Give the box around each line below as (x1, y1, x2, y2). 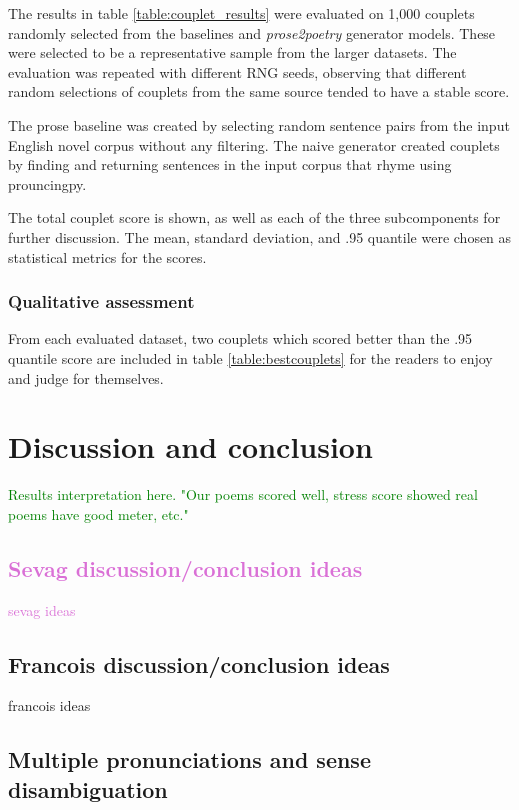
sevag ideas (8, 599, 76, 620)
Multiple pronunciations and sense (8, 744, 371, 775)
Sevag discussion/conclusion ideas (8, 552, 363, 583)
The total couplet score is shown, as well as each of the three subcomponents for (8, 207, 501, 228)
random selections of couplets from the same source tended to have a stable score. (8, 81, 510, 102)
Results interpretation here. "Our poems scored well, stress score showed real (8, 484, 478, 505)
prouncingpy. (8, 173, 87, 194)
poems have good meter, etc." (8, 503, 189, 524)
